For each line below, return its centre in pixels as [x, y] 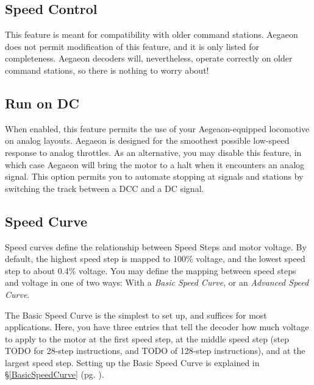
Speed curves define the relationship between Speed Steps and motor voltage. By [156, 246]
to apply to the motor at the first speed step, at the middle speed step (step [147, 338]
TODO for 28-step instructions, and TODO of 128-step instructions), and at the [155, 351]
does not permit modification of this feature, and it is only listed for [132, 46]
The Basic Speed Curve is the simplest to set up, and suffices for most [136, 315]
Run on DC [42, 103]
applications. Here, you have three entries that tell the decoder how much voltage [157, 327]
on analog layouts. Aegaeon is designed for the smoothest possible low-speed [147, 140]
